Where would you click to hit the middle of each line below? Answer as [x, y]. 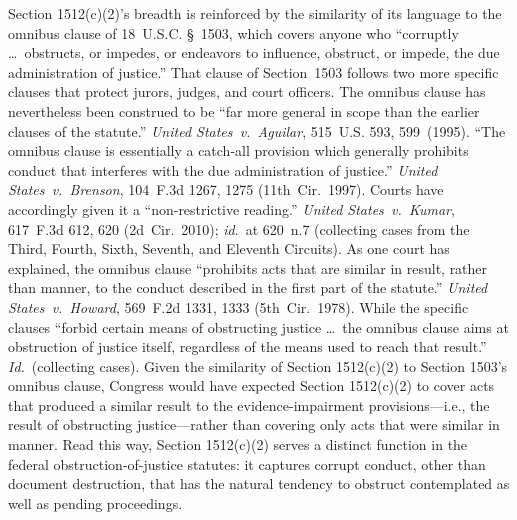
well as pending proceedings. [95, 502]
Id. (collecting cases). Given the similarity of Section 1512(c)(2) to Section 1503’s [258, 365]
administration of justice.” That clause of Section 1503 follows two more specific [253, 71]
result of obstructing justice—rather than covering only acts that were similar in [254, 424]
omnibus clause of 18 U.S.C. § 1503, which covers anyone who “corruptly [233, 32]
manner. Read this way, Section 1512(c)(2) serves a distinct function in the [238, 444]
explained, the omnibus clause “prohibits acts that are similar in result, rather [248, 267]
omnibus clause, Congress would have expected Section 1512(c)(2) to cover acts [251, 385]
